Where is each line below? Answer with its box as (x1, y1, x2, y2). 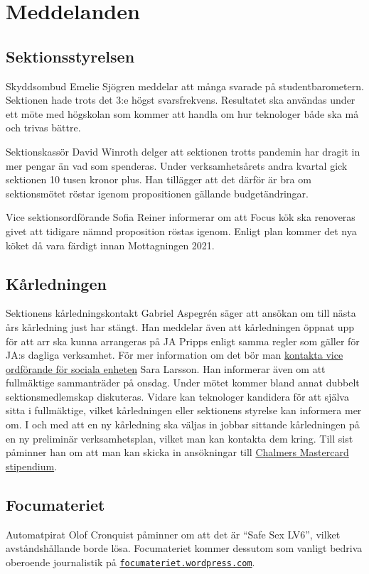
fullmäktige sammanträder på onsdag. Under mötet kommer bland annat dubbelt (6, 375, 360, 390)
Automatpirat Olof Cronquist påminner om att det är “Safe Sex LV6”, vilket (6, 526, 341, 541)
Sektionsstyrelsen (6, 45, 135, 67)
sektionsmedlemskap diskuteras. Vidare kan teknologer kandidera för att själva (6, 389, 349, 404)
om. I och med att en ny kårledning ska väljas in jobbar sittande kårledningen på (6, 417, 360, 432)
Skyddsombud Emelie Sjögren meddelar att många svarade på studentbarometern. (6, 78, 364, 93)
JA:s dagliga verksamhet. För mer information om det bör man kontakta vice (6, 347, 343, 362)
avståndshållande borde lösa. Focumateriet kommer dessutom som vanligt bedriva (6, 541, 363, 556)
